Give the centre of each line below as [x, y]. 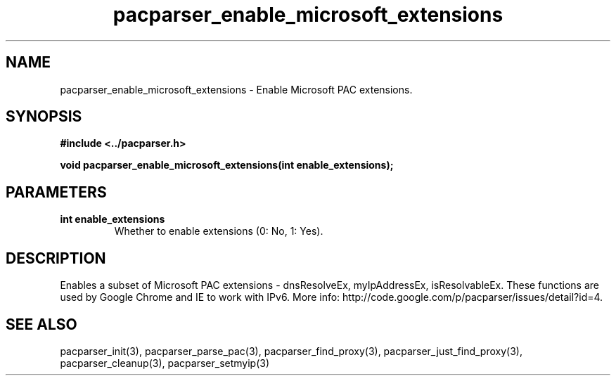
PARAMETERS [56, 192]
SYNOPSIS [44, 117]
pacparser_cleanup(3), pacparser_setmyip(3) [165, 363]
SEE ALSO [41, 324]
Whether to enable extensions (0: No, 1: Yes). [219, 231]
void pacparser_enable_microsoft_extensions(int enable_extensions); [227, 165]
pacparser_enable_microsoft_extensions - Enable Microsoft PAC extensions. [236, 89]
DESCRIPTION [56, 258]
